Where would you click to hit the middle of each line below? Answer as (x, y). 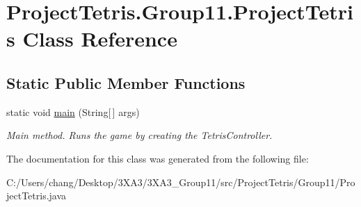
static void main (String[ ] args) (73, 111)
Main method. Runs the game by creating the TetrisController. (139, 135)
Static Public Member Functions (126, 82)
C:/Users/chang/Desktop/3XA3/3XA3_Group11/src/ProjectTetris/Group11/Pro (181, 182)
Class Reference (100, 39)
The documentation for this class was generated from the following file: (158, 158)
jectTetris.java (37, 196)
